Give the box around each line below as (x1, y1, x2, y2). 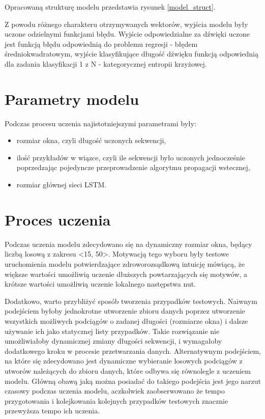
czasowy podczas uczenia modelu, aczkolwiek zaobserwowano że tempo (5, 385, 225, 396)
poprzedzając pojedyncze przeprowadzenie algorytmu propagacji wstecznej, (16, 162, 250, 173)
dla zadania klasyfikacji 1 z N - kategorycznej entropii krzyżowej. (5, 58, 207, 69)
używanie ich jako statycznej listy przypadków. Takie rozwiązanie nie (5, 325, 220, 336)
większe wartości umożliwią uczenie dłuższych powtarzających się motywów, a (5, 268, 248, 279)
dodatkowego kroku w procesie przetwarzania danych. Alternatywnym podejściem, (5, 345, 261, 356)
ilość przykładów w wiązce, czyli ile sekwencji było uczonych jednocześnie (16, 152, 245, 162)
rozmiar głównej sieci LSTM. (16, 179, 107, 190)
